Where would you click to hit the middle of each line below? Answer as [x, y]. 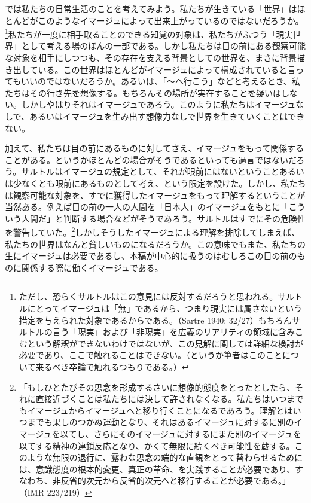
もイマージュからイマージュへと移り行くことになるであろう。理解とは [156, 410]
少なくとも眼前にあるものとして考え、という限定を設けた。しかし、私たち [159, 183]
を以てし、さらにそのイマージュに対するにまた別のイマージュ [172, 433]
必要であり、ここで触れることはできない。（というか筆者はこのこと [151, 355]
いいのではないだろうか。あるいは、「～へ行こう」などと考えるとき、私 [161, 81]
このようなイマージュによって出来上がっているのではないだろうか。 [171, 20]
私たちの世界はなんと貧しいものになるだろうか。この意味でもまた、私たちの [155, 244]
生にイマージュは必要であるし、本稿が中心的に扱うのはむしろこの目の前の [151, 256]
